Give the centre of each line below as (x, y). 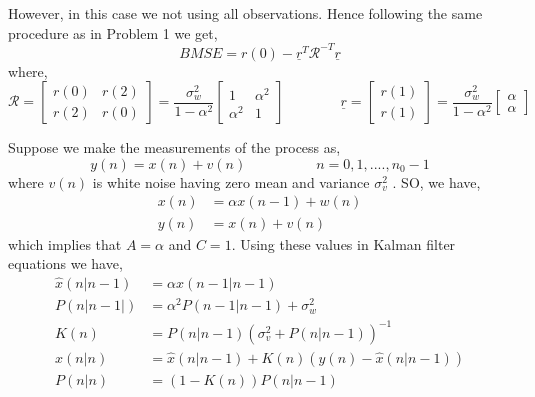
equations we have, (65, 263)
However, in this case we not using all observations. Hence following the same (245, 13)
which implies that (65, 243)
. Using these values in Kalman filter (343, 243)
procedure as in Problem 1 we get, (113, 32)
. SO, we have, (436, 181)
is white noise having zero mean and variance (231, 181)
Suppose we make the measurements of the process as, (174, 147)
